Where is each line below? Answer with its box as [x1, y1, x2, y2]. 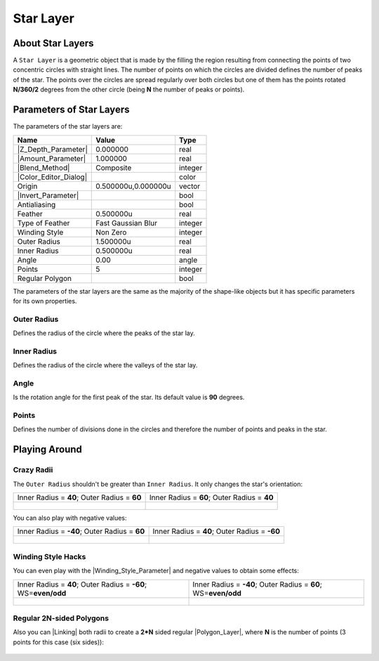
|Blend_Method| [17, 162, 70, 172]
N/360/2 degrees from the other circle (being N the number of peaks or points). [13, 85, 245, 94]
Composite [95, 162, 132, 172]
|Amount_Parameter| [17, 153, 86, 163]
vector [179, 181, 201, 191]
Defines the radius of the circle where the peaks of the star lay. [13, 329, 196, 337]
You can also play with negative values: [13, 513, 127, 523]
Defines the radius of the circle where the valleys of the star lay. [13, 361, 198, 369]
